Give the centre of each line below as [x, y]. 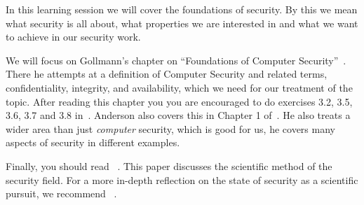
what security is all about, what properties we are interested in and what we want [182, 23]
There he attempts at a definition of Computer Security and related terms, [167, 74]
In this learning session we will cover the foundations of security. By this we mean [182, 9]
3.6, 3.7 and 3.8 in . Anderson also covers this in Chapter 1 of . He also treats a [178, 115]
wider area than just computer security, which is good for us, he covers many [170, 128]
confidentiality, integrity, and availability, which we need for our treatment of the [179, 87]
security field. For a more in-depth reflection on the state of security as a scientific [182, 179]
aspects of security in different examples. [93, 142]
